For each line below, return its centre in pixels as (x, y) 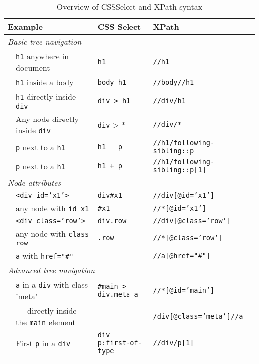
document (33, 67)
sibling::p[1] (180, 170)
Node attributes (35, 182)
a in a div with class (52, 285)
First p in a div (43, 343)
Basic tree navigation (45, 42)
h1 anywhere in (43, 56)
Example (25, 27)
